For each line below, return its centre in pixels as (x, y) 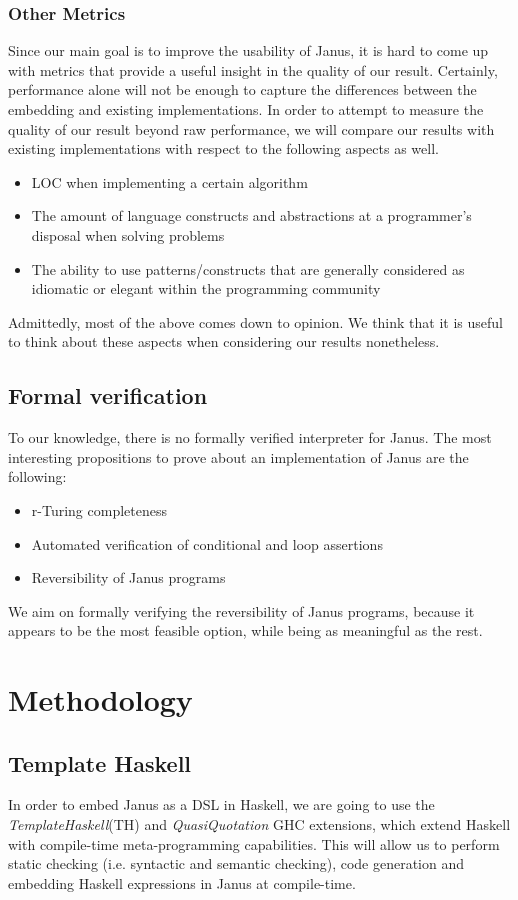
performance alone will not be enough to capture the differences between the (242, 89)
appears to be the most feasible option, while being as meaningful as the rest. (245, 630)
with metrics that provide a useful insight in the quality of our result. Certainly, (253, 69)
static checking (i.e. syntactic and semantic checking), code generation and (236, 863)
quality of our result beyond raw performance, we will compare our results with (251, 128)
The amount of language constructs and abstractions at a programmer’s (251, 215)
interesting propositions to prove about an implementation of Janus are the (238, 456)
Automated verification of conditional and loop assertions (207, 543)
